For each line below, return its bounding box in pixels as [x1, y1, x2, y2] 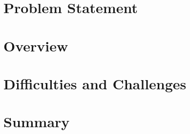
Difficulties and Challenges [3, 73, 187, 93]
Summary [3, 112, 70, 132]
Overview [3, 35, 68, 55]
